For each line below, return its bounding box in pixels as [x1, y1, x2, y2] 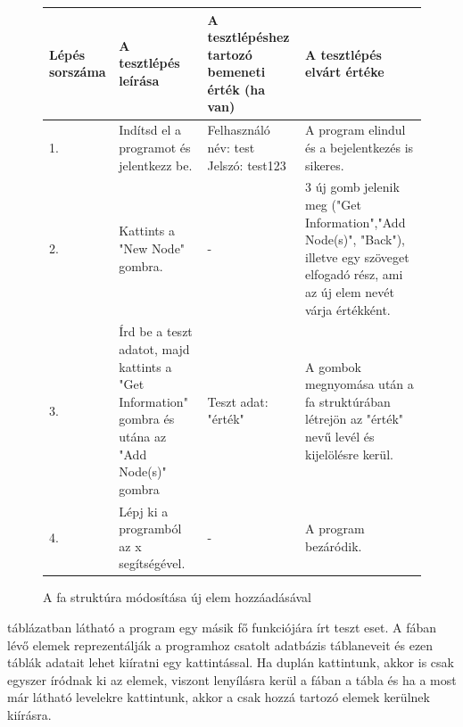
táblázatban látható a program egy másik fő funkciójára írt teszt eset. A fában [7, 618, 437, 636]
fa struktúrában [304, 392, 391, 410]
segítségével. [119, 554, 186, 573]
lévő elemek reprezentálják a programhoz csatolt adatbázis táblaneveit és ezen [7, 635, 434, 654]
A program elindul [304, 120, 406, 139]
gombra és [119, 409, 175, 428]
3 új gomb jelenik [304, 178, 400, 196]
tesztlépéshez [207, 28, 290, 46]
